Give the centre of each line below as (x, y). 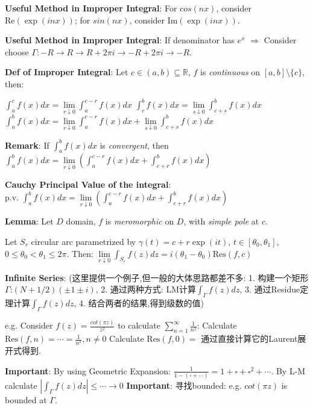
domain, (81, 221)
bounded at (26, 400)
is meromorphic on (140, 221)
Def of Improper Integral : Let (67, 72)
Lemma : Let (29, 221)
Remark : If (27, 145)
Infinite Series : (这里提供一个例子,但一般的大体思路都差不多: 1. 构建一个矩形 (157, 277)
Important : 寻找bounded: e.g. (184, 385)
